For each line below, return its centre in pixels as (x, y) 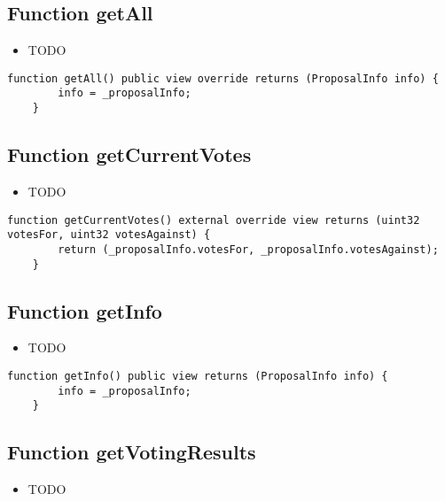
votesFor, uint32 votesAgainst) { (109, 235)
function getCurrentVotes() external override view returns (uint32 (214, 220)
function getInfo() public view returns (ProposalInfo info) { (198, 376)
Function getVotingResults (132, 452)
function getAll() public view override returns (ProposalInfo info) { (223, 78)
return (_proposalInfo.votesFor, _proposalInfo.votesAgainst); (248, 249)
